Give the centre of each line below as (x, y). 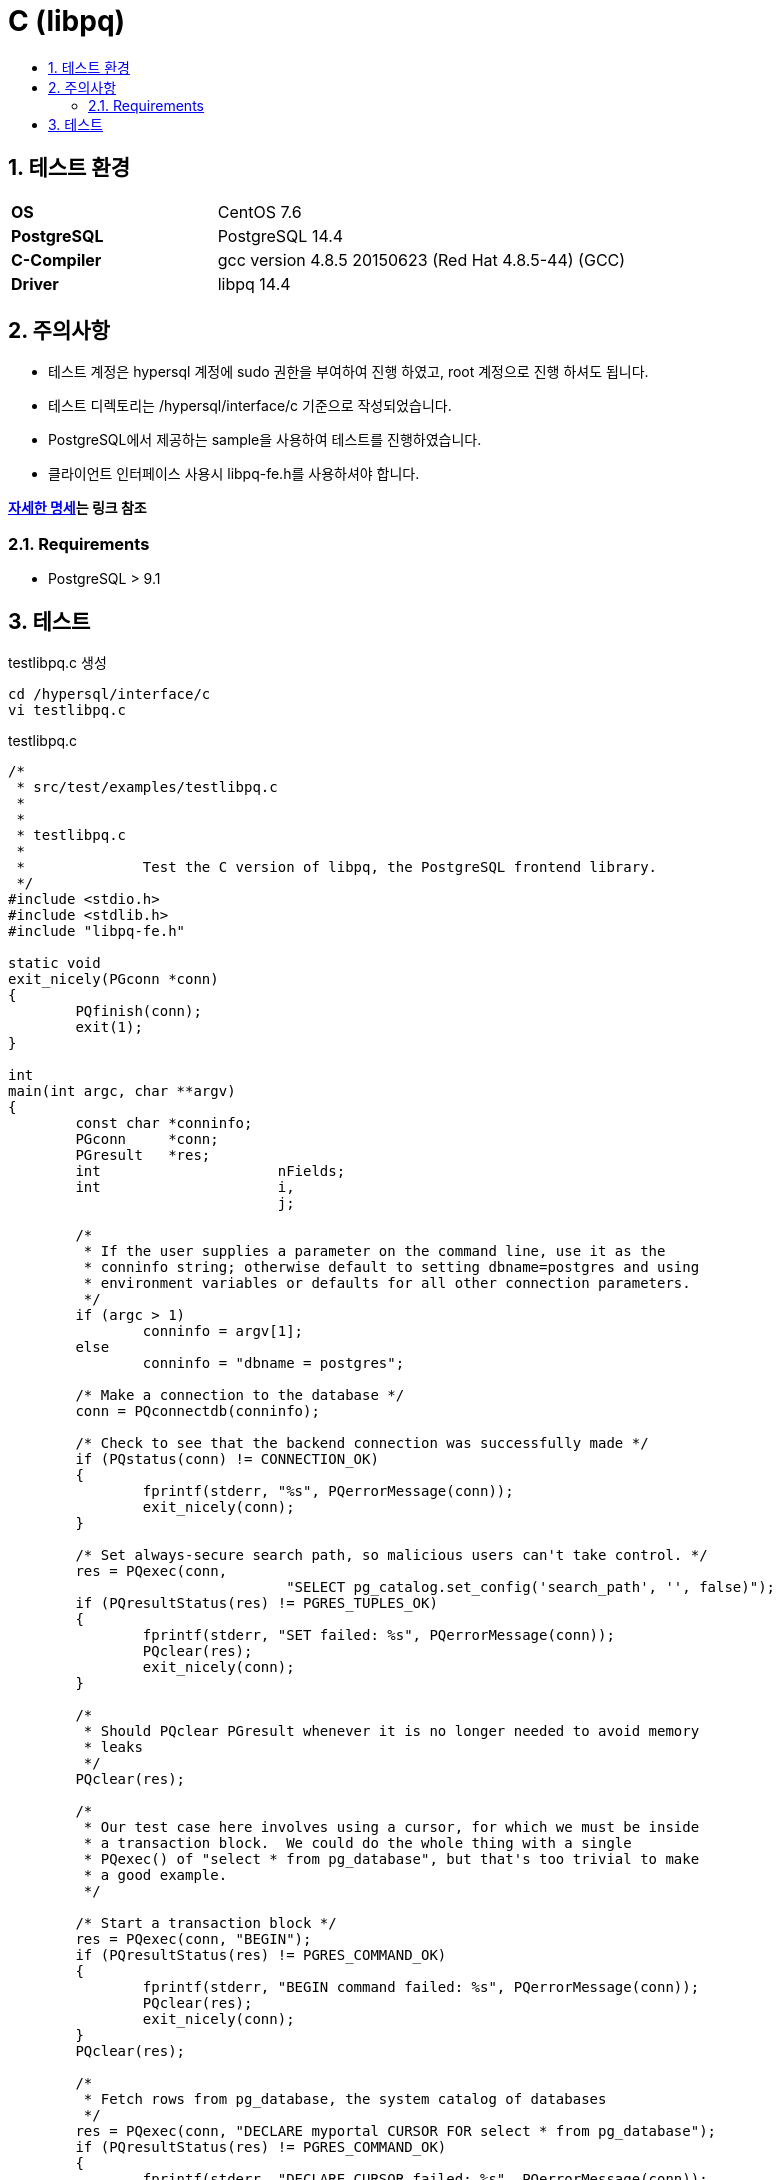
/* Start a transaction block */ (206, 1923)
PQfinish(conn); (138, 1011)
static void (54, 963)
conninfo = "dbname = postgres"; (273, 1363)
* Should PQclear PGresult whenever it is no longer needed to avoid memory (391, 1731)
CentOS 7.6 (259, 211)
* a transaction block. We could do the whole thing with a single (357, 1843)
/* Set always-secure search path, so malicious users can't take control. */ (391, 1555)
